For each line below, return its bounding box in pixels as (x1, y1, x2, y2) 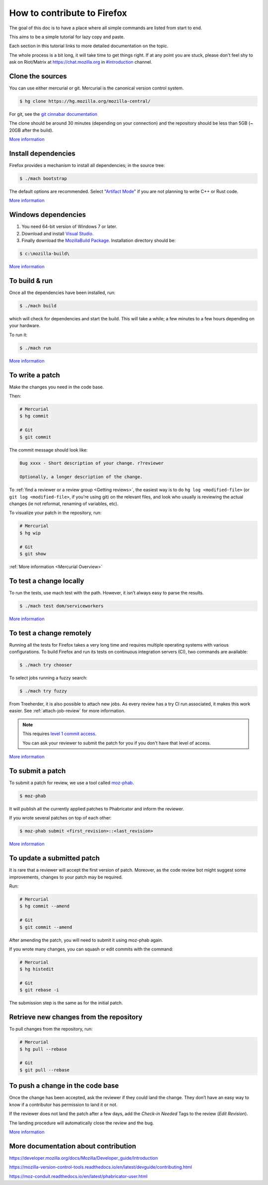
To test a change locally (9, 577, 84, 585)
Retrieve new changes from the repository (9, 1013, 142, 1022)
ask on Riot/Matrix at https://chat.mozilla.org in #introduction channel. (9, 59, 152, 65)
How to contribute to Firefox (9, 7, 128, 18)
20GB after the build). (9, 127, 54, 133)
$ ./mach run (19, 345, 52, 351)
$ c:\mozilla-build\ (19, 251, 69, 257)
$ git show (19, 551, 46, 556)
